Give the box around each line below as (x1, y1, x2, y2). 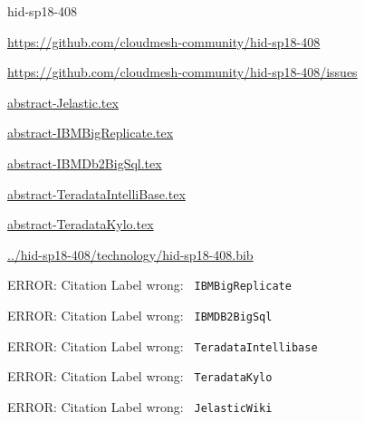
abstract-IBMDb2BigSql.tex (7, 153, 162, 172)
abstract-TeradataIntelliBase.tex (7, 184, 186, 203)
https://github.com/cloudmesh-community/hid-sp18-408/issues (7, 62, 358, 82)
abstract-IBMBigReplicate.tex (7, 123, 174, 142)
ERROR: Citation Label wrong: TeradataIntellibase (7, 336, 318, 355)
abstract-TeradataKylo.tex (7, 215, 154, 234)
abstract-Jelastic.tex (7, 92, 119, 111)
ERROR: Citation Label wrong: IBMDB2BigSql (7, 306, 273, 324)
